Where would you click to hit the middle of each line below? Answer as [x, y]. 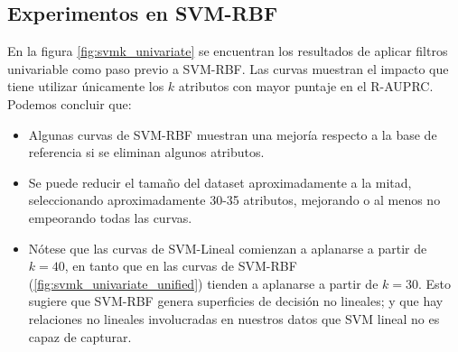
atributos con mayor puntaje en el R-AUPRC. [306, 86]
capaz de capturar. [80, 336]
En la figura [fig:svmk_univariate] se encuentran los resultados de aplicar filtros [228, 51]
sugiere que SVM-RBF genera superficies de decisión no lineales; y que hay [236, 301]
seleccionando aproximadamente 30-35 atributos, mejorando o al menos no [234, 200]
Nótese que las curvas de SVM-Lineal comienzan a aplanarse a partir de [228, 248]
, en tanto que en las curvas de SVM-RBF [181, 266]
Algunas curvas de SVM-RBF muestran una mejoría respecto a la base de [233, 134]
